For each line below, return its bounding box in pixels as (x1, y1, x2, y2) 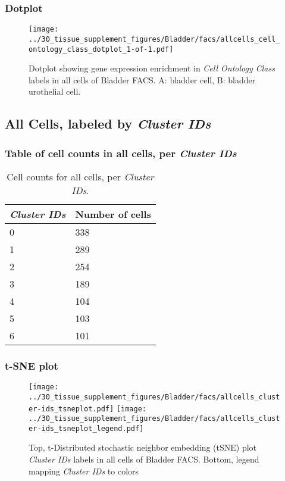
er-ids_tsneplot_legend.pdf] (29, 424, 144, 433)
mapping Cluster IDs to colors (29, 464, 139, 477)
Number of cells (75, 207, 151, 221)
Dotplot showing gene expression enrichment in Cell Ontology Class (29, 62, 275, 74)
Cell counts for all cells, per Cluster (7, 169, 154, 183)
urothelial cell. (29, 85, 81, 98)
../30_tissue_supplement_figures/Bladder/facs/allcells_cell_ (29, 35, 280, 43)
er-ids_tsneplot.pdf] (29, 404, 114, 413)
